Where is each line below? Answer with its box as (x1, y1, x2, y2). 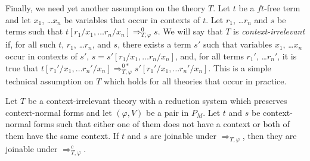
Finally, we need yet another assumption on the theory (5, 2, 206, 14)
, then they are (242, 130, 297, 142)
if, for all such (5, 38, 56, 50)
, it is (277, 49, 297, 62)
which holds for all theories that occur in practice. (104, 74, 287, 87)
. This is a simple (208, 61, 271, 74)
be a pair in (146, 106, 189, 118)
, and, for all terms (175, 49, 244, 62)
